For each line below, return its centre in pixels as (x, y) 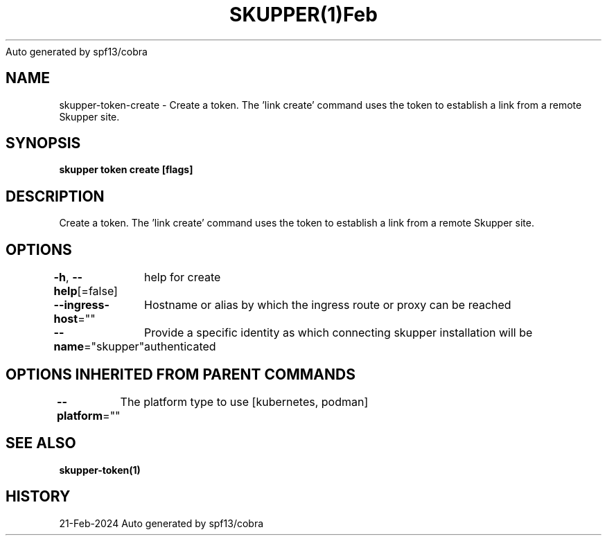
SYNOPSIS (43, 143)
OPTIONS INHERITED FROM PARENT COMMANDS (181, 374)
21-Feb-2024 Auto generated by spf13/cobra (161, 523)
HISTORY (38, 497)
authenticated (180, 347)
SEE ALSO (41, 443)
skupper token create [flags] (126, 170)
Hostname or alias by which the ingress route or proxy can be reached (328, 305)
